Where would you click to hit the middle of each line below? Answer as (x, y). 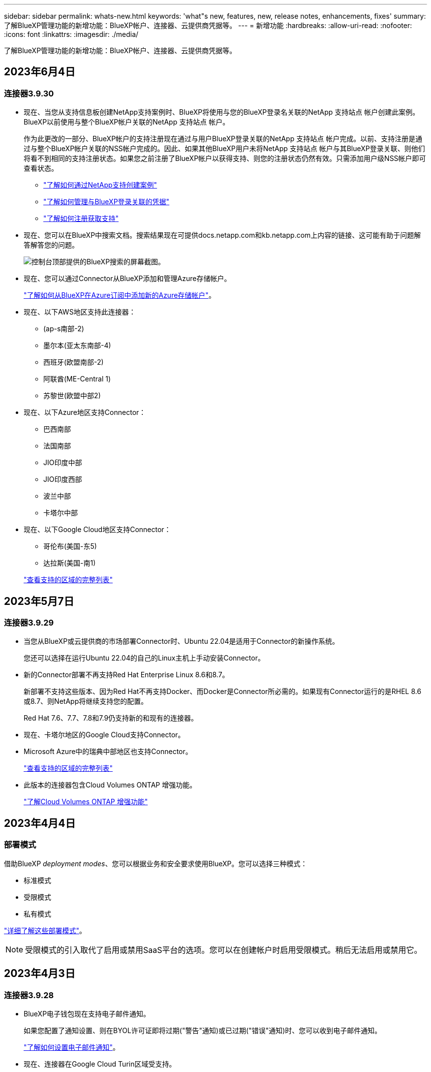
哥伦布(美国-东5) (70, 546)
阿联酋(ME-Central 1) (77, 379)
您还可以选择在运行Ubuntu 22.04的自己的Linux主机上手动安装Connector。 (144, 658)
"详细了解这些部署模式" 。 (45, 930)
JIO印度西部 (63, 479)
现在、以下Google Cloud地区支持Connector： (97, 530)
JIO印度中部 (63, 463)
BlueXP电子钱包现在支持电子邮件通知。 (87, 1013)
